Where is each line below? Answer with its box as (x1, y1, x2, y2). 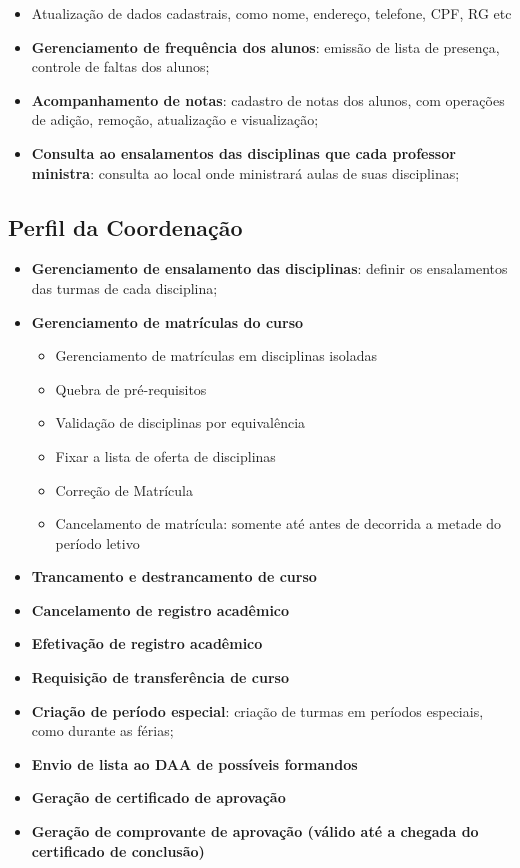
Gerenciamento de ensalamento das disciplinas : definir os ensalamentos (31, 258, 508, 279)
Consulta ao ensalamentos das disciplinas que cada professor (31, 142, 456, 163)
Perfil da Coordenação (8, 211, 243, 242)
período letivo (55, 532, 140, 553)
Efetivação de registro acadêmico (31, 633, 263, 654)
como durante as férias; (31, 720, 174, 741)
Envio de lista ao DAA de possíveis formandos (31, 753, 358, 774)
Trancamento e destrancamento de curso (31, 566, 317, 587)
